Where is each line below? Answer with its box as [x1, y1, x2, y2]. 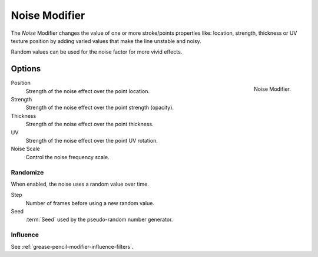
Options [11, 64, 41, 74]
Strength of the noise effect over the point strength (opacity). [25, 104, 174, 111]
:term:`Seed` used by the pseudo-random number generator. [25, 216, 173, 223]
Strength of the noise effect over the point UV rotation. [25, 137, 158, 144]
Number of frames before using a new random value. [25, 199, 154, 206]
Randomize [11, 168, 44, 176]
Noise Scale [11, 145, 41, 153]
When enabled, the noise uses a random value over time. [11, 180, 150, 187]
